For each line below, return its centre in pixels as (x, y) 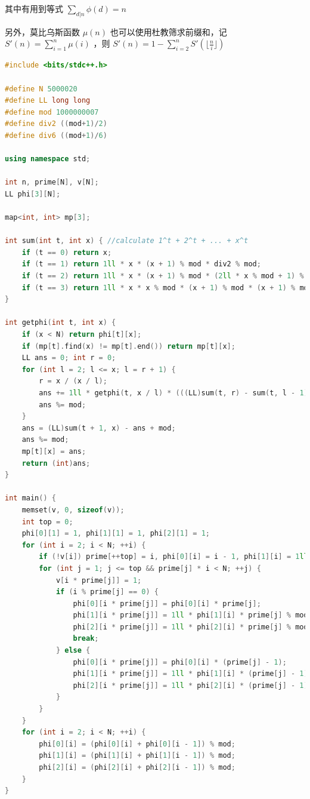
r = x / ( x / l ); (73, 381)
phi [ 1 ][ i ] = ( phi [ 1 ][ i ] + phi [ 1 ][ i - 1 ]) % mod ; (137, 756)
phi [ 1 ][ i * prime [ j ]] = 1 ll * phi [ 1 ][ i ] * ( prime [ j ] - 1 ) (190, 674)
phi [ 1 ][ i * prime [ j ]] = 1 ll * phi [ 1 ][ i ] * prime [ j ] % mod (190, 615)
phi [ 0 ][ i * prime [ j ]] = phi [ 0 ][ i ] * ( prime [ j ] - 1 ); (180, 662)
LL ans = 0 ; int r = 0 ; (69, 358)
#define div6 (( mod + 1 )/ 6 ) (56, 135)
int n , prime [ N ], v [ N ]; (52, 182)
